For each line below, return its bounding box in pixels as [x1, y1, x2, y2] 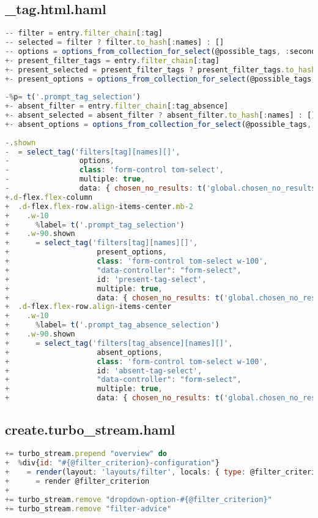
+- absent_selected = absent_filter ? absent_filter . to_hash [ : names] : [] [5, 111, 316, 120]
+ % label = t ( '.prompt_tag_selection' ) [5, 220, 185, 229]
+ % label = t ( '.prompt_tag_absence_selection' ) [5, 321, 220, 330]
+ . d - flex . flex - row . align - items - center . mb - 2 [5, 202, 194, 211]
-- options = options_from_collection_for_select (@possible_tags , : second [5, 47, 316, 56]
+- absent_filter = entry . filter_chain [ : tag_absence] [5, 102, 229, 111]
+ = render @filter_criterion [5, 476, 150, 486]
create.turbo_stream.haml [5, 420, 176, 439]
